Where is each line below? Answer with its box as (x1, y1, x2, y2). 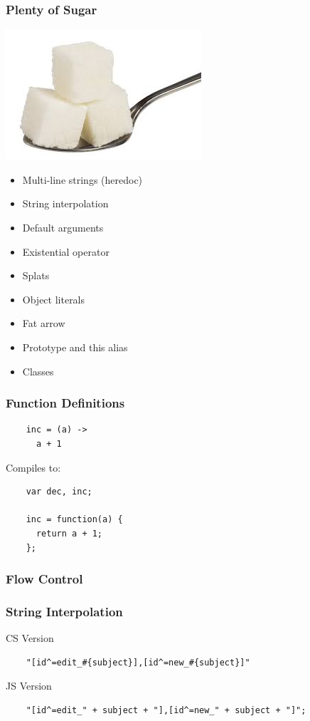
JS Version (6, 678, 52, 693)
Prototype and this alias (22, 339, 128, 354)
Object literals (22, 291, 85, 306)
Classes (22, 363, 54, 378)
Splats (22, 268, 50, 283)
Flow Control (6, 570, 83, 588)
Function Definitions (6, 394, 125, 412)
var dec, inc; (26, 487, 92, 497)
